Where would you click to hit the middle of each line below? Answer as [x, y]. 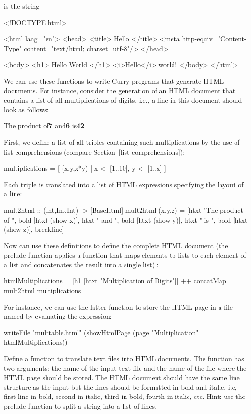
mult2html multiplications [43, 290]
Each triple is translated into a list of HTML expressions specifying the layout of [124, 184]
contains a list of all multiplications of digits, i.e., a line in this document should [123, 100]
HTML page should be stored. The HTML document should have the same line [122, 377]
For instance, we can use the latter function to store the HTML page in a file [118, 306]
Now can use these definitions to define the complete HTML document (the [116, 245]
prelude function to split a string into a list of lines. [80, 406]
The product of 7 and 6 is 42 [44, 126]
